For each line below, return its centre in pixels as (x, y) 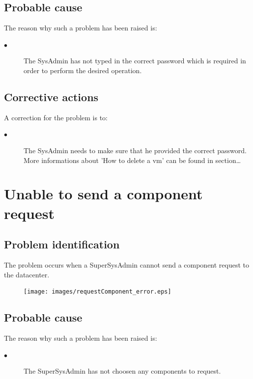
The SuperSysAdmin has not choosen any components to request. (122, 371)
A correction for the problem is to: (56, 117)
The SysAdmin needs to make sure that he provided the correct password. (135, 150)
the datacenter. (27, 274)
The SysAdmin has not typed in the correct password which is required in (135, 61)
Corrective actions (51, 96)
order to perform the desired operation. (83, 70)
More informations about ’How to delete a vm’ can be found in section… (132, 160)
